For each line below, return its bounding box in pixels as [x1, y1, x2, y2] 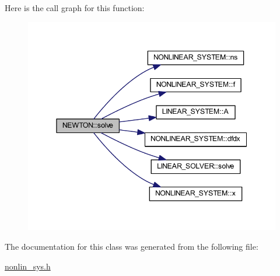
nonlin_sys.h [5, 260, 51, 272]
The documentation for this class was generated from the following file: [5, 240, 258, 252]
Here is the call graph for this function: [5, 2, 145, 13]
